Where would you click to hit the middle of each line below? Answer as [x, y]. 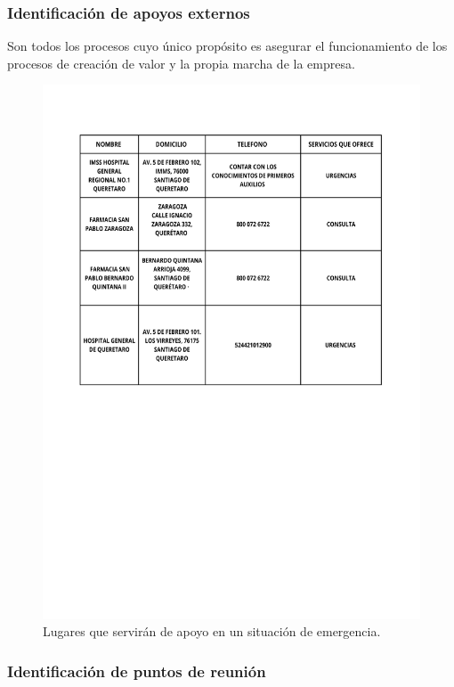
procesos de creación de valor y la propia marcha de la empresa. [181, 63]
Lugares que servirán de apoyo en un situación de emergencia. [212, 631]
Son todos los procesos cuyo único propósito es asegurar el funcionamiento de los [227, 46]
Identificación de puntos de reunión [137, 671]
